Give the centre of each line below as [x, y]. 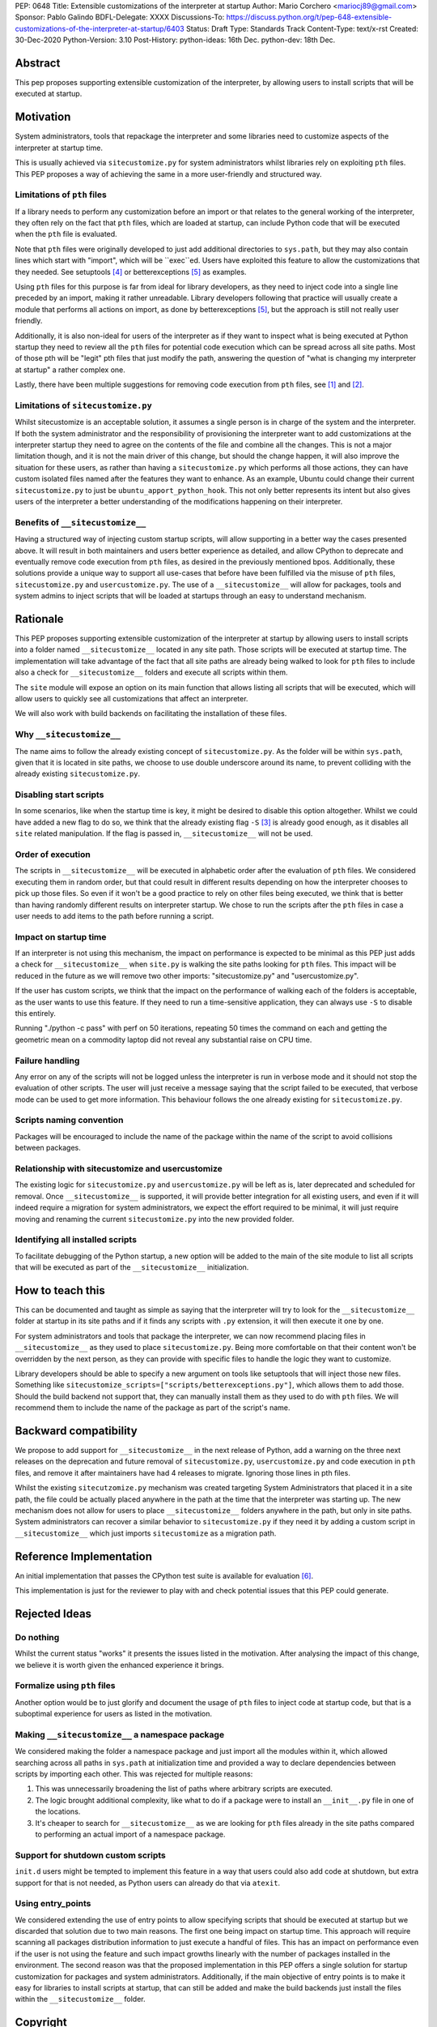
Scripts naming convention [69, 1121]
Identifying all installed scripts [76, 1240]
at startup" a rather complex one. [70, 370]
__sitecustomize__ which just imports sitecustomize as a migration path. [146, 1533]
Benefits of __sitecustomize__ [81, 522]
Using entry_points [53, 1904]
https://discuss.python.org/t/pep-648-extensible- [309, 17]
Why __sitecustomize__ [68, 735]
